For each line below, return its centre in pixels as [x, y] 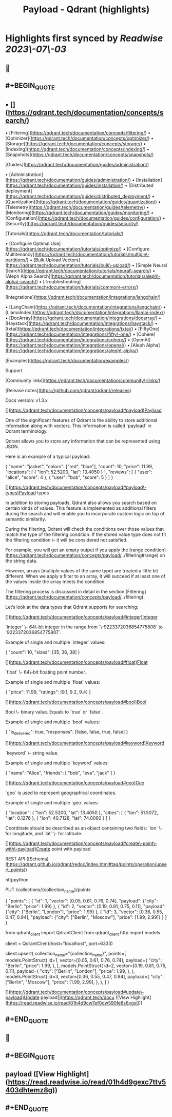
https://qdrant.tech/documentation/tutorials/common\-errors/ [72, 287]
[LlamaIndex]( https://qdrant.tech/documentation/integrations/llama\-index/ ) [85, 312]
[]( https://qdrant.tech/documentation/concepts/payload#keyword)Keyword [85, 743]
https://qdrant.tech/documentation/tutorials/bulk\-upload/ [68, 265]
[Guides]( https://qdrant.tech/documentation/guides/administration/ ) [77, 164]
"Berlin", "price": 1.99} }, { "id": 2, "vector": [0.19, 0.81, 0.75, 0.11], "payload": [85, 906]
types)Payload [21, 493]
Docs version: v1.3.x [26, 400]
